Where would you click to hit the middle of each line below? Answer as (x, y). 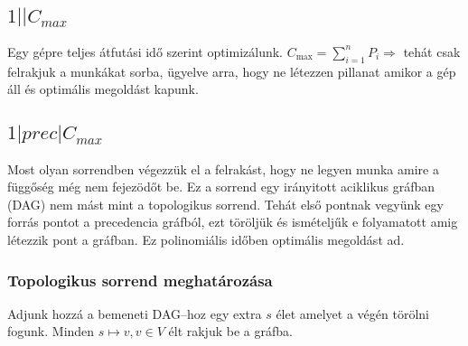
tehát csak (432, 51)
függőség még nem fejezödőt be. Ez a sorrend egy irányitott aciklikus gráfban (221, 187)
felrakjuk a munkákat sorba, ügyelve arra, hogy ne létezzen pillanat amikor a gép (232, 71)
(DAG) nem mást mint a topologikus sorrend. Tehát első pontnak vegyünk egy (225, 204)
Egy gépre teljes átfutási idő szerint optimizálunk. (145, 51)
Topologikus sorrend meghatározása (140, 280)
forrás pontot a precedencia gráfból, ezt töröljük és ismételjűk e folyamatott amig (233, 222)
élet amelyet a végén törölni (352, 313)
